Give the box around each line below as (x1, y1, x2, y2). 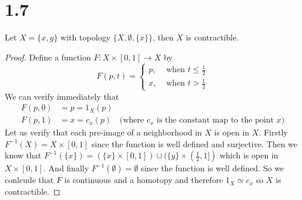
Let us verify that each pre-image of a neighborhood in (5, 126, 202, 138)
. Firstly (259, 126, 288, 138)
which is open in (219, 149, 278, 161)
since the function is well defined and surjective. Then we (91, 137, 298, 150)
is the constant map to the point (156, 116, 274, 125)
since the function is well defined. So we (140, 162, 284, 174)
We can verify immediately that (5, 90, 119, 102)
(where (119, 116, 145, 125)
